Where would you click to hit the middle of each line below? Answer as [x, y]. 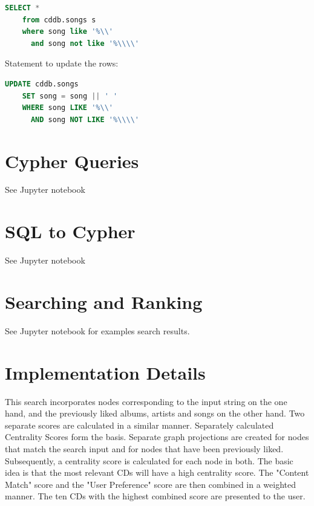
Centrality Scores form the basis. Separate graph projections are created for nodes [157, 437]
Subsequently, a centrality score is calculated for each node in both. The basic [149, 460]
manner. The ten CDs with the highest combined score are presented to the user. [155, 496]
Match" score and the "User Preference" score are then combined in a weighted [151, 484]
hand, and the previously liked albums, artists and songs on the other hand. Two [155, 413]
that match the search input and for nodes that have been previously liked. [144, 449]
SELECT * [22, 8]
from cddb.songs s [59, 20]
